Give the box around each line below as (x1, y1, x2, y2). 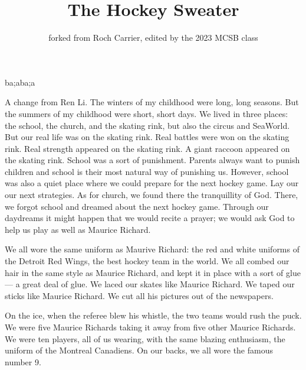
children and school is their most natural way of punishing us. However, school (5, 165, 289, 177)
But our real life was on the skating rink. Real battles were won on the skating (5, 131, 289, 143)
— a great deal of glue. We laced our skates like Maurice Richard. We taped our (5, 278, 295, 290)
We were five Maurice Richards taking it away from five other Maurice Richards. (5, 321, 296, 333)
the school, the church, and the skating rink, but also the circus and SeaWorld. (5, 119, 290, 131)
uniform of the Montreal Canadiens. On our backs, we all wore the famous (5, 344, 273, 356)
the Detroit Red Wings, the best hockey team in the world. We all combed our (5, 255, 289, 267)
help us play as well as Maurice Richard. (5, 223, 151, 235)
